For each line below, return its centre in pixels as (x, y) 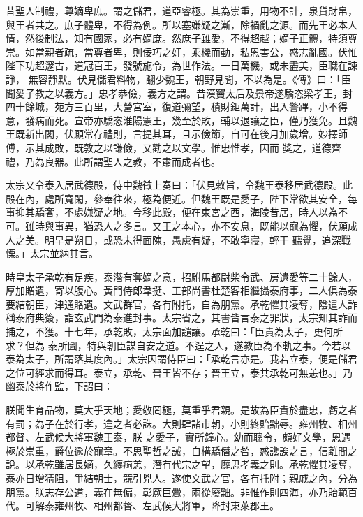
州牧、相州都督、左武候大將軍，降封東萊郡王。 (171, 505)
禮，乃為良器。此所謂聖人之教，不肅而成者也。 (113, 161)
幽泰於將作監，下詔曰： (59, 386)
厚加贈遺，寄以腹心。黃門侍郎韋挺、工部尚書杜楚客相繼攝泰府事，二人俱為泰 (181, 290)
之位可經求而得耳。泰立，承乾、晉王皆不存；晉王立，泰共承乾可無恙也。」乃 (179, 372)
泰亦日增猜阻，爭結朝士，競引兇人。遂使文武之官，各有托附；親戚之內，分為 (181, 478)
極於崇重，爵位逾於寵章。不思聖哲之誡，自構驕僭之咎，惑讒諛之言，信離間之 (181, 450)
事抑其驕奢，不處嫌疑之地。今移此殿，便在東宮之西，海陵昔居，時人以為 (172, 212)
